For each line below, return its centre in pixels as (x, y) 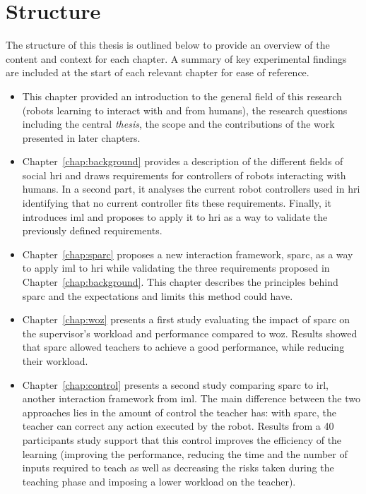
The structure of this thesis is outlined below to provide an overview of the (168, 45)
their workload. (55, 361)
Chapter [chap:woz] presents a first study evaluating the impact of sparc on (186, 319)
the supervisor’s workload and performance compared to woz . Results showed (190, 333)
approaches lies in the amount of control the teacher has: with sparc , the (179, 412)
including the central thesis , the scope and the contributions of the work (178, 124)
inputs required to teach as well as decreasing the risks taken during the (178, 468)
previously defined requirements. (92, 230)
